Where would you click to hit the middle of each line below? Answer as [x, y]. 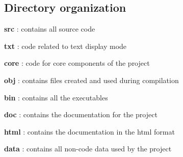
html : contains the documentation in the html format [89, 131]
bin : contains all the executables [56, 97]
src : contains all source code [50, 29]
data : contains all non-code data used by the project [88, 149]
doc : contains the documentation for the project [81, 114]
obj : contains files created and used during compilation [91, 80]
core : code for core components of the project [77, 63]
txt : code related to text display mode [66, 46]
